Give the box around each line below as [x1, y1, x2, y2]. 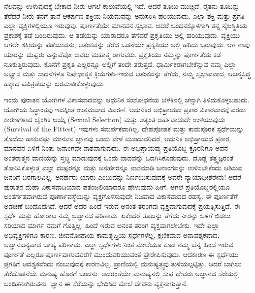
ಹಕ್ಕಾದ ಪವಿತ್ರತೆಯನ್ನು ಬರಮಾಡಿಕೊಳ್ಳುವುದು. [4, 78, 105, 88]
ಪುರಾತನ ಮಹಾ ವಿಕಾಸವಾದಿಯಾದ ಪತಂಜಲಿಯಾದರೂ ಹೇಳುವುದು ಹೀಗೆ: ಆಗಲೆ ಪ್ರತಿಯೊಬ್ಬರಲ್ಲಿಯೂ [4, 181, 230, 192]
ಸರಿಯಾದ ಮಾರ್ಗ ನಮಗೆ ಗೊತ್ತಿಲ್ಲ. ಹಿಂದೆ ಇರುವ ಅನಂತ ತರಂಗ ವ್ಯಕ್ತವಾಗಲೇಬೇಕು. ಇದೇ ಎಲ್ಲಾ [4, 220, 220, 230]
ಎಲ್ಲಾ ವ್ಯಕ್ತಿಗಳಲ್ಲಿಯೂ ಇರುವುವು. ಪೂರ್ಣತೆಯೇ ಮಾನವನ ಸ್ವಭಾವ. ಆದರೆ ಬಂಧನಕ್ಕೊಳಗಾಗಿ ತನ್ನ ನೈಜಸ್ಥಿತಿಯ [4, 20, 247, 31]
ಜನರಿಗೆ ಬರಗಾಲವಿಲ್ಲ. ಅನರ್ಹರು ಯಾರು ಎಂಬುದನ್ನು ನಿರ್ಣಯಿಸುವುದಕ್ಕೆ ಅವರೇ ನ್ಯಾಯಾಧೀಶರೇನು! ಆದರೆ [4, 172, 241, 182]
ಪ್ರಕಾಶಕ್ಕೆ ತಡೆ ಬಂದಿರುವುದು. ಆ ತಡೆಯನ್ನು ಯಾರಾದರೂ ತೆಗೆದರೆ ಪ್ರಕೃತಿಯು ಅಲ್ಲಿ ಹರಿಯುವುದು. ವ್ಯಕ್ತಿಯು [4, 30, 240, 40]
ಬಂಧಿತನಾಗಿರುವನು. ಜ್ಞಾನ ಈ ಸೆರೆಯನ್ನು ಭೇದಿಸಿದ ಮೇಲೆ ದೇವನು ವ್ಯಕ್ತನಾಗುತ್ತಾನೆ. [4, 278, 189, 288]
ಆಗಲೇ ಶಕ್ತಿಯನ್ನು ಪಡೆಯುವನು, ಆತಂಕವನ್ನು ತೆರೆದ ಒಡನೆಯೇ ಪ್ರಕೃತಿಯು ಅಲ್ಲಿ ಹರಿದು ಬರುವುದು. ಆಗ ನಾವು [4, 39, 250, 50]
